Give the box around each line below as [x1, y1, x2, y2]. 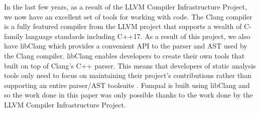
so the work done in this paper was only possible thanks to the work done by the [4, 89, 253, 100]
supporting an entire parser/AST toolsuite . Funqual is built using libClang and [4, 79, 250, 90]
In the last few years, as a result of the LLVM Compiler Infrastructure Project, [4, 1, 247, 11]
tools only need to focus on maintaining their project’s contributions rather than [4, 70, 251, 80]
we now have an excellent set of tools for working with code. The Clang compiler [4, 11, 252, 21]
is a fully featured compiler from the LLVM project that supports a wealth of [4, 21, 242, 31]
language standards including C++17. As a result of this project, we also [25, 30, 250, 41]
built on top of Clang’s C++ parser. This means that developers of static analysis [4, 60, 256, 70]
